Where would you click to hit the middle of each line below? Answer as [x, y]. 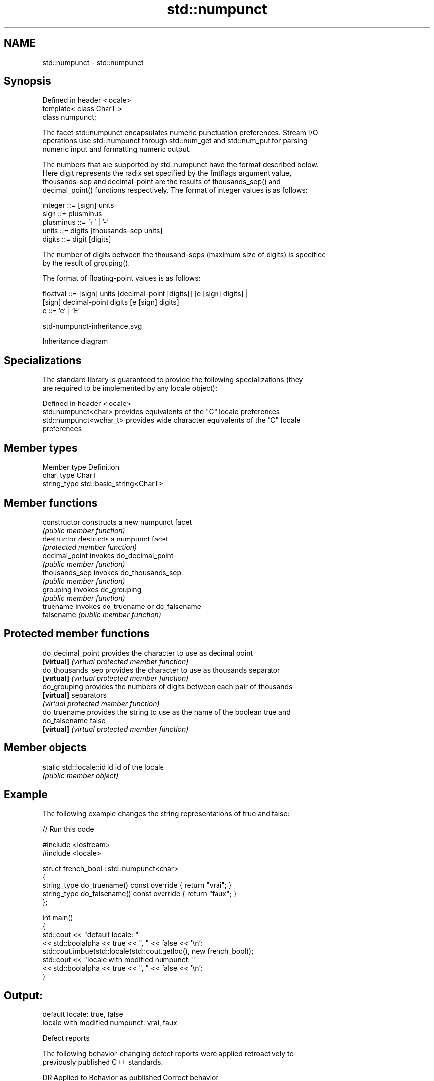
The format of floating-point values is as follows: [121, 278]
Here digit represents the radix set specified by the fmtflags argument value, [167, 173]
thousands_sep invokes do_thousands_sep [112, 572]
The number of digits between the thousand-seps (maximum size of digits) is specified [184, 255]
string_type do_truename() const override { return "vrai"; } [137, 885]
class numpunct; [69, 117]
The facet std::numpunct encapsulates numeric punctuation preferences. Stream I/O [180, 133]
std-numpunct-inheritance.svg [92, 326]
